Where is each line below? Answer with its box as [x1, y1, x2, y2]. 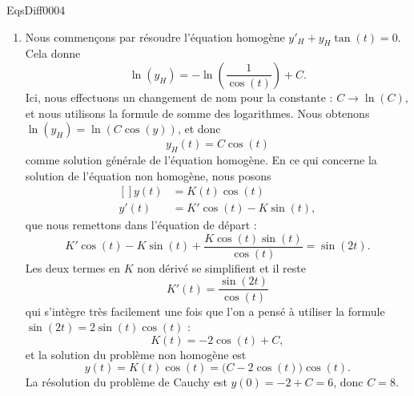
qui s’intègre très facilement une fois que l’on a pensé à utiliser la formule [25, 302, 385, 319]
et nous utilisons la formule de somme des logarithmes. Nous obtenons [25, 104, 370, 121]
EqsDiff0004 [6, 2, 66, 18]
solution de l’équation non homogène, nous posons [25, 167, 271, 184]
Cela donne [25, 45, 81, 62]
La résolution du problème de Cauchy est [25, 374, 227, 390]
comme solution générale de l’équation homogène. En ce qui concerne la [25, 151, 377, 168]
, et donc [177, 120, 221, 137]
